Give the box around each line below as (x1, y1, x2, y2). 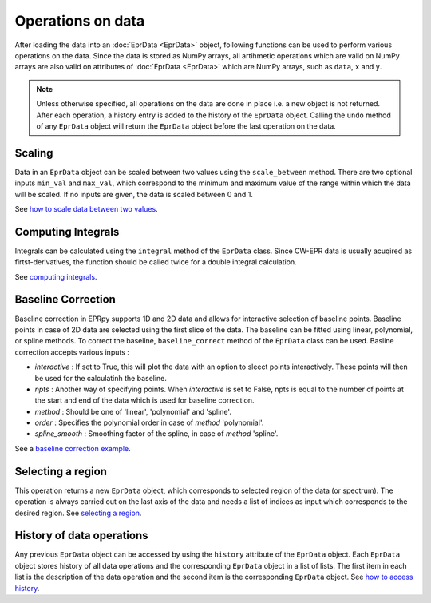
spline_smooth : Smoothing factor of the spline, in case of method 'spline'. (34, 429, 279, 438)
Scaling (14, 146, 53, 160)
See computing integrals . (14, 272, 97, 281)
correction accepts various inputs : (14, 347, 129, 357)
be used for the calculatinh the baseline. (34, 373, 168, 383)
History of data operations (14, 529, 148, 542)
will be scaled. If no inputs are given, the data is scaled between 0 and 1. (14, 189, 253, 199)
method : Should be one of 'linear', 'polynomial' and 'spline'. (34, 407, 231, 416)
